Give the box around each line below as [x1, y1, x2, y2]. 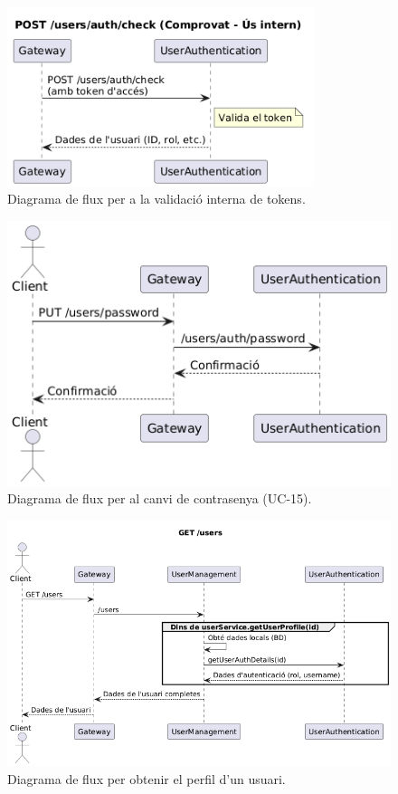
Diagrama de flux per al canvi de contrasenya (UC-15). [7, 489, 312, 508]
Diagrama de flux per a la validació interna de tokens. [7, 189, 306, 208]
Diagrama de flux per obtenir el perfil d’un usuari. [7, 769, 286, 788]
